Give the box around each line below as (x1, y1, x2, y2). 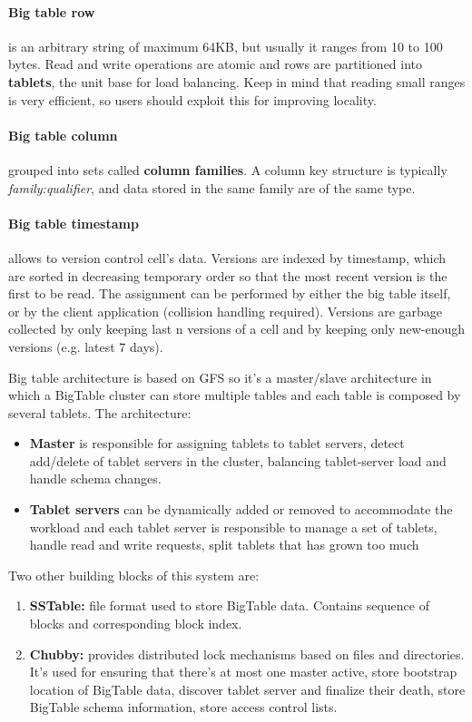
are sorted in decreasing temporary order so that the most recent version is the (8, 266, 447, 285)
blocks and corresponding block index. (29, 614, 242, 633)
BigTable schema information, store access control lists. (29, 698, 338, 717)
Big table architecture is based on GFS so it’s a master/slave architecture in (8, 367, 432, 386)
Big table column (8, 125, 118, 144)
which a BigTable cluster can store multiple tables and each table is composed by (8, 385, 461, 405)
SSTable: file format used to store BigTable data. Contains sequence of (29, 596, 429, 615)
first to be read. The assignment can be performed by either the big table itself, (8, 284, 451, 303)
